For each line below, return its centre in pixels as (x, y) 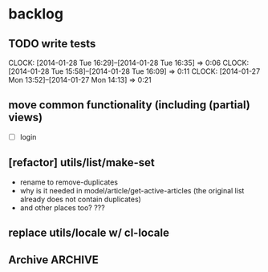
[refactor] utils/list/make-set (81, 162)
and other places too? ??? (63, 207)
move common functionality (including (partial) (129, 105)
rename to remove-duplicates (69, 182)
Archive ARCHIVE (53, 260)
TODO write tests (52, 44)
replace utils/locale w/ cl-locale (89, 233)
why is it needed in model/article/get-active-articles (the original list (132, 190)
